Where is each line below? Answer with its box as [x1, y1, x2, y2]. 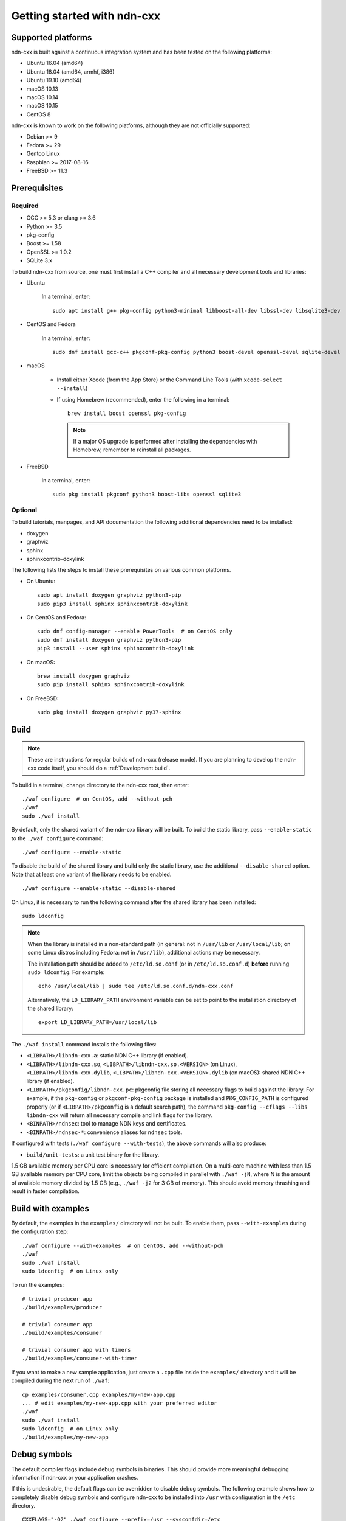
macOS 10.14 [26, 94, 59, 101]
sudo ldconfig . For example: [27, 968, 105, 976]
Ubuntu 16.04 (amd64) [26, 60, 83, 67]
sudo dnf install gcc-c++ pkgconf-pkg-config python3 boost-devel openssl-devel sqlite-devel [52, 349, 341, 355]
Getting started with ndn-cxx [11, 9, 161, 23]
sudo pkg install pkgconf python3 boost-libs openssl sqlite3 [52, 491, 242, 498]
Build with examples [11, 1203, 89, 1214]
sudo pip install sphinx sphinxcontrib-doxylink [37, 681, 185, 688]
